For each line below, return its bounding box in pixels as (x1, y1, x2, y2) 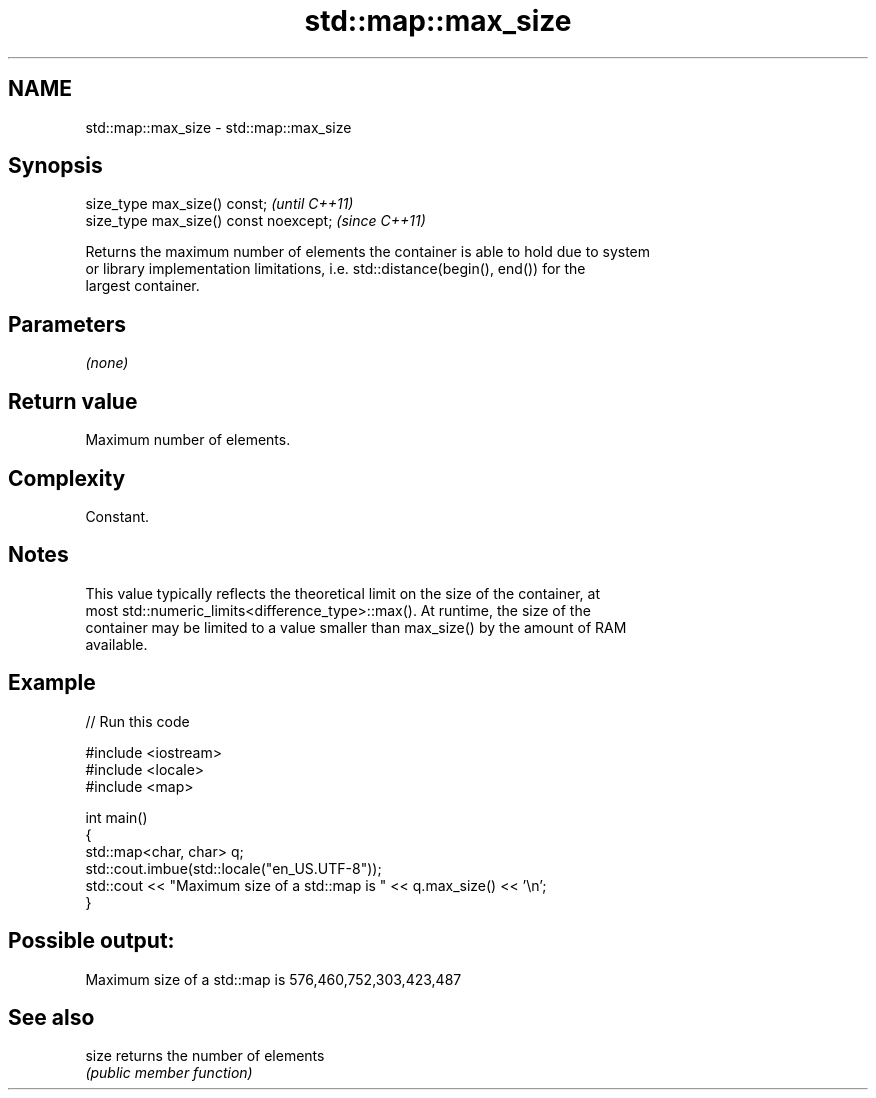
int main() (85, 808, 148, 826)
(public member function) (85, 1064, 253, 1082)
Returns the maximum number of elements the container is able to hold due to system (85, 243, 651, 261)
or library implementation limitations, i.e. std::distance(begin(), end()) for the (85, 260, 586, 278)
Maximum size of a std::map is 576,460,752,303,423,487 (85, 970, 462, 988)
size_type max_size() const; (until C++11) (85, 195, 354, 213)
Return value (8, 388, 138, 414)
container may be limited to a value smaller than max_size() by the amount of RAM (85, 618, 627, 636)
